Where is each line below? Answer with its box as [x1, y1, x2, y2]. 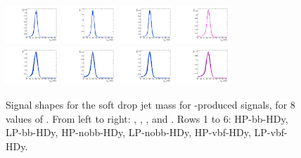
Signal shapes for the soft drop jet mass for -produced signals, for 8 [6, 97, 295, 112]
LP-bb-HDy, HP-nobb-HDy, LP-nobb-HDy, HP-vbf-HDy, [6, 125, 251, 140]
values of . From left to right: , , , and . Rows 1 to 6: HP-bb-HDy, [6, 111, 288, 126]
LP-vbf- [254, 125, 288, 140]
